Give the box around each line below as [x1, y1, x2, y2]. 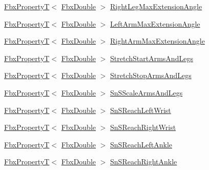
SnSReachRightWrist [110, 122, 176, 133]
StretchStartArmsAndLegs [110, 52, 193, 63]
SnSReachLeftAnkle [110, 139, 172, 149]
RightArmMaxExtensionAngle [110, 35, 205, 46]
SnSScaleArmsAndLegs [110, 87, 183, 98]
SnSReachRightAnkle [110, 156, 177, 167]
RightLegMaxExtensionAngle [110, 1, 202, 11]
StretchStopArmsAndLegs [110, 70, 192, 81]
